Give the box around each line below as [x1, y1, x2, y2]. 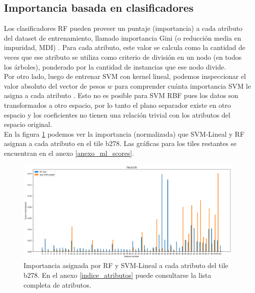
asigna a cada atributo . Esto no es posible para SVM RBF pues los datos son [4, 90, 238, 100]
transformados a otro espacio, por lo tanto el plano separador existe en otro [4, 99, 231, 110]
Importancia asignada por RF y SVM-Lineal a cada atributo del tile [24, 260, 229, 270]
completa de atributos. [24, 279, 91, 290]
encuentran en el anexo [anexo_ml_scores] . [4, 147, 134, 158]
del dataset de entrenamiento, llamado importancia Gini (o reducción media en [4, 32, 241, 43]
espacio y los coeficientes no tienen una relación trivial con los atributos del [4, 109, 230, 120]
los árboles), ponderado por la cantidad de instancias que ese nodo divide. [4, 61, 226, 72]
